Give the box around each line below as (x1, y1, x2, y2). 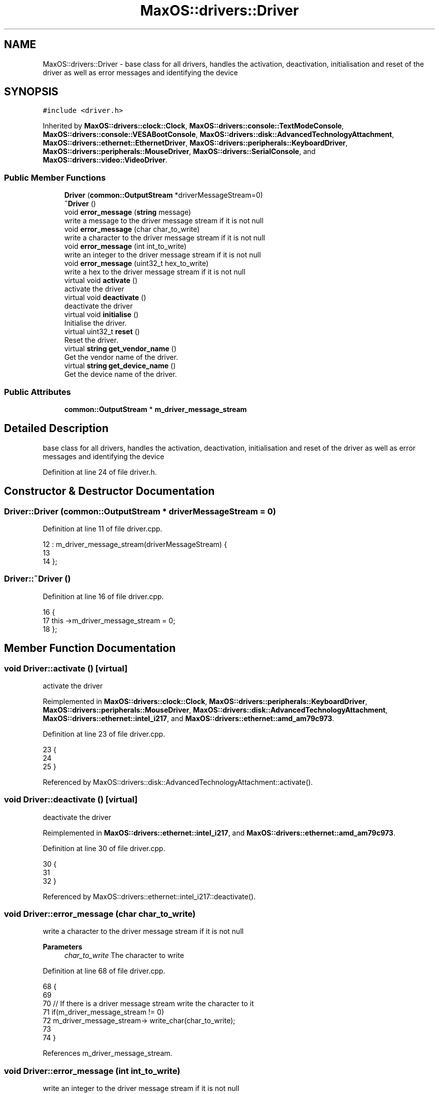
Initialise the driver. (64, 319, 127, 328)
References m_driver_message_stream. (43, 1049, 172, 1058)
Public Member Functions (4, 172, 106, 183)
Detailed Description (4, 422, 109, 435)
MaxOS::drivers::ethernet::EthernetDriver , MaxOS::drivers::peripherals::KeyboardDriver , (43, 139, 348, 148)
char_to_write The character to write (64, 951, 184, 960)
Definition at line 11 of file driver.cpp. (43, 524, 162, 533)
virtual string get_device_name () (64, 361, 176, 370)
